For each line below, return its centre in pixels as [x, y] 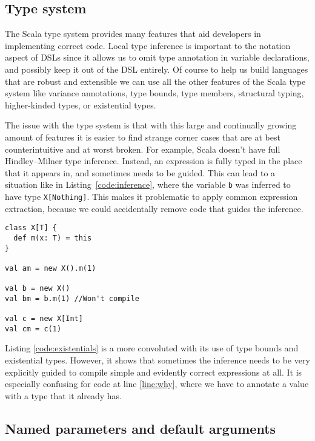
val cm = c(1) [33, 329]
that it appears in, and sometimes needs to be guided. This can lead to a [140, 172]
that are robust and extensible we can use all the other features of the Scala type [155, 81]
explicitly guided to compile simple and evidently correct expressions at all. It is [154, 372]
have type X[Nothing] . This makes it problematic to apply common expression [151, 196]
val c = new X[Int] [44, 319]
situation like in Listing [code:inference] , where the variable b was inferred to [148, 184]
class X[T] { [31, 228]
